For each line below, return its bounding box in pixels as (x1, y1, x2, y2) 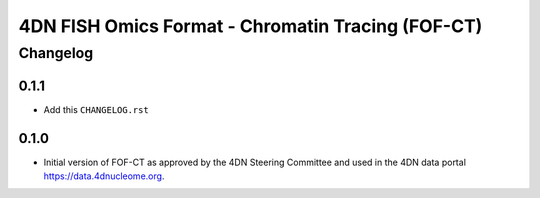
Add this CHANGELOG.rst (43, 103, 149, 115)
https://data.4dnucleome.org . (43, 170, 165, 182)
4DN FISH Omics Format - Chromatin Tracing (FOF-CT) (18, 15, 483, 37)
